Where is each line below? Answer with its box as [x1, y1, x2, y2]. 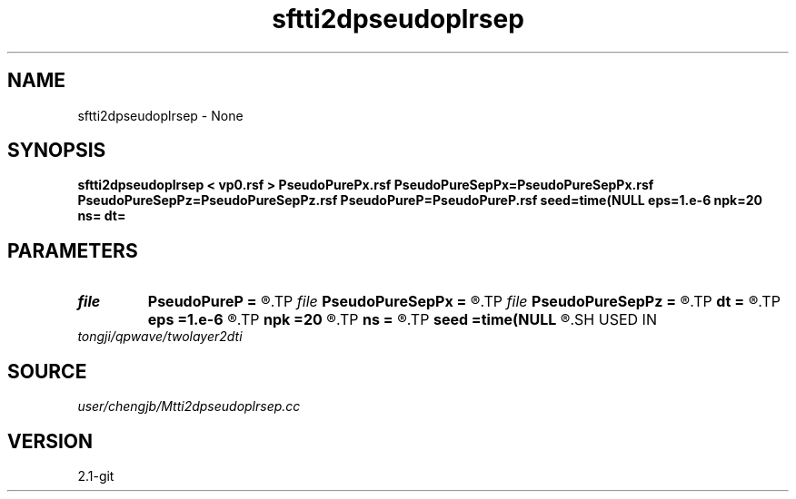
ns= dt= [77, 208, 126, 224]
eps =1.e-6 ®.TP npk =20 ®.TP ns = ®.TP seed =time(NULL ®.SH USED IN [147, 310, 657, 329]
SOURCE [7, 359, 87, 383]
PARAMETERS [7, 239, 138, 262]
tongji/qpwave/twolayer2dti [77, 328, 243, 345]
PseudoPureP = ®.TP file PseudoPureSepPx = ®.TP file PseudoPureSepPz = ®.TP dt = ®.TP [147, 292, 781, 311]
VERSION [7, 429, 94, 453]
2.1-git [77, 467, 114, 484]
